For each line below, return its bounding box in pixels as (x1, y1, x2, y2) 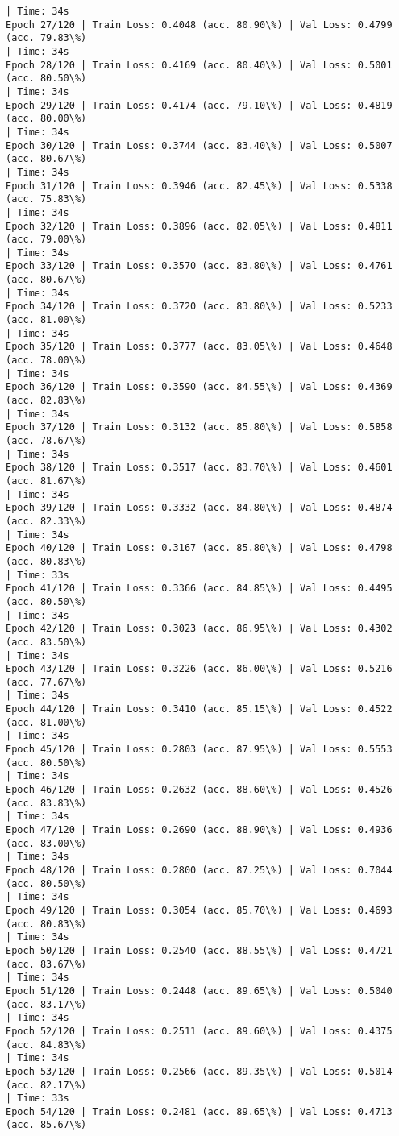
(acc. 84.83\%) (6, 1039, 87, 1051)
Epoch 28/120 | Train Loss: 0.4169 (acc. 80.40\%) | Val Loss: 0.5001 (6, 59, 393, 71)
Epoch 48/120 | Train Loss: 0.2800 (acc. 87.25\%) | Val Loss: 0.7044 (6, 864, 393, 876)
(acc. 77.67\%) (6, 676, 87, 688)
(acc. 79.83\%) (6, 32, 87, 44)
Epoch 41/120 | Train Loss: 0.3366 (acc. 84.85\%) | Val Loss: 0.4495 (6, 583, 393, 595)
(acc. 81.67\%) (6, 475, 87, 487)
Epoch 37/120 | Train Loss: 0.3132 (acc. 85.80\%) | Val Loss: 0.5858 (6, 421, 393, 433)
